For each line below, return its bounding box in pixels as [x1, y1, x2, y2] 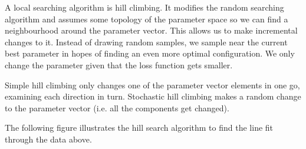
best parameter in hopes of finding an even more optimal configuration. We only [5, 47, 295, 59]
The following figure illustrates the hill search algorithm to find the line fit [5, 121, 274, 134]
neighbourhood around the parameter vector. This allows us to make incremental [5, 24, 298, 37]
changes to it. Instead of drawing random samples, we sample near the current [5, 35, 288, 48]
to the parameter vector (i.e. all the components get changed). [5, 101, 229, 114]
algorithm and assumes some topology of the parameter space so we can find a [5, 12, 288, 25]
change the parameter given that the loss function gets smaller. [5, 58, 233, 71]
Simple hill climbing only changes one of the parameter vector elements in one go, [5, 78, 300, 91]
